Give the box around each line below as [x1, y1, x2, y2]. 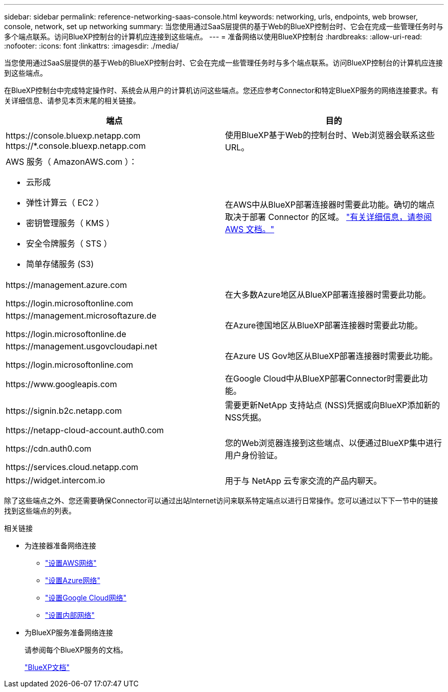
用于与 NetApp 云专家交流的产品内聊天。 [225, 476, 382, 486]
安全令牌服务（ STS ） [26, 238, 112, 249]
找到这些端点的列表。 [4, 506, 76, 515]
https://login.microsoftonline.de [6, 329, 126, 339]
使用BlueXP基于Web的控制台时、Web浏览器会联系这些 [225, 130, 435, 140]
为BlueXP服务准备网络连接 [25, 628, 114, 637]
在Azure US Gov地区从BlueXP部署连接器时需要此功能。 [225, 351, 438, 361]
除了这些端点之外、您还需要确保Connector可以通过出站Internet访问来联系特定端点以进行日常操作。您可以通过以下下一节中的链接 [4, 496, 438, 505]
